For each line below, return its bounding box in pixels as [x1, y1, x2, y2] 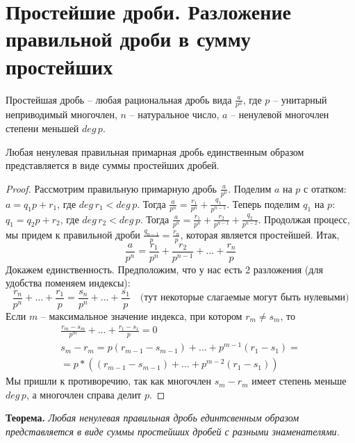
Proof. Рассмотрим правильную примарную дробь [6, 181, 217, 195]
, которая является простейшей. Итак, [180, 227, 340, 241]
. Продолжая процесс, [258, 211, 350, 226]
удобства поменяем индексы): [6, 275, 131, 290]
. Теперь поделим [226, 196, 300, 211]
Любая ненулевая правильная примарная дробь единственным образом [6, 144, 304, 159]
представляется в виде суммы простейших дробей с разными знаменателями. [6, 424, 340, 439]
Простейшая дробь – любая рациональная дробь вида [6, 92, 232, 106]
